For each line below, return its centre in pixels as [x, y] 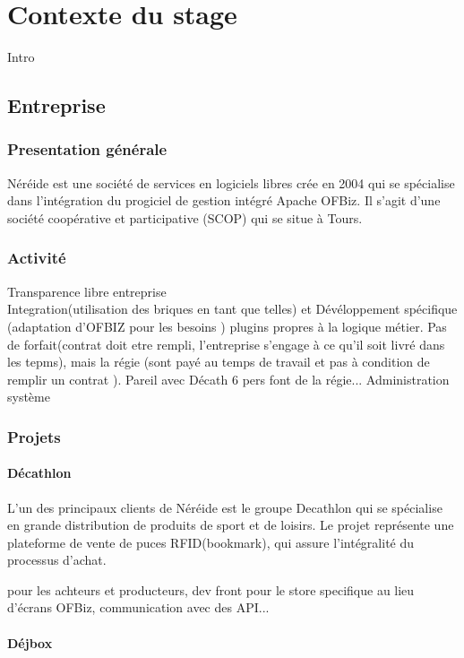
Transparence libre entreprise [87, 291]
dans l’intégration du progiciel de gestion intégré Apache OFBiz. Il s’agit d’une [224, 200]
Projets [34, 436]
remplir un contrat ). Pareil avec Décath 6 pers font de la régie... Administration [228, 379]
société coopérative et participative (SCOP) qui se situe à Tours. [185, 217]
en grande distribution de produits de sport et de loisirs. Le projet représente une [231, 525]
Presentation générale [87, 149]
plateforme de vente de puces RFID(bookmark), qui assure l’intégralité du [211, 542]
